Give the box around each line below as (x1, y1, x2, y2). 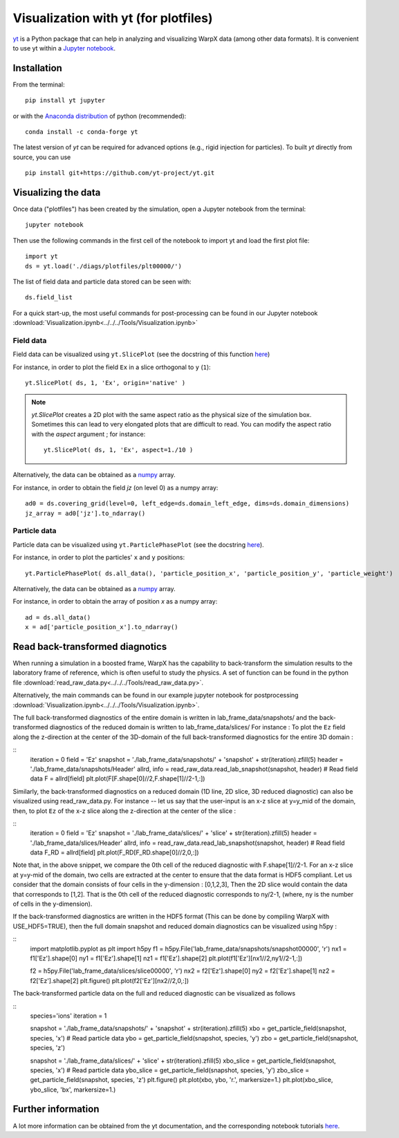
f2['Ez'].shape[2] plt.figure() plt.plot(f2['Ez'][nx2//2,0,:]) (30, 976, 189, 985)
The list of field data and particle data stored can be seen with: (12, 277, 192, 286)
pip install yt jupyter (25, 97, 106, 104)
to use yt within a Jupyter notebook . (12, 44, 116, 52)
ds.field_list (25, 294, 73, 301)
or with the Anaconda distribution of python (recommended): (12, 111, 187, 120)
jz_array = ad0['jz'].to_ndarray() (25, 509, 146, 517)
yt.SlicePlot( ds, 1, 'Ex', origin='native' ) (25, 379, 186, 387)
